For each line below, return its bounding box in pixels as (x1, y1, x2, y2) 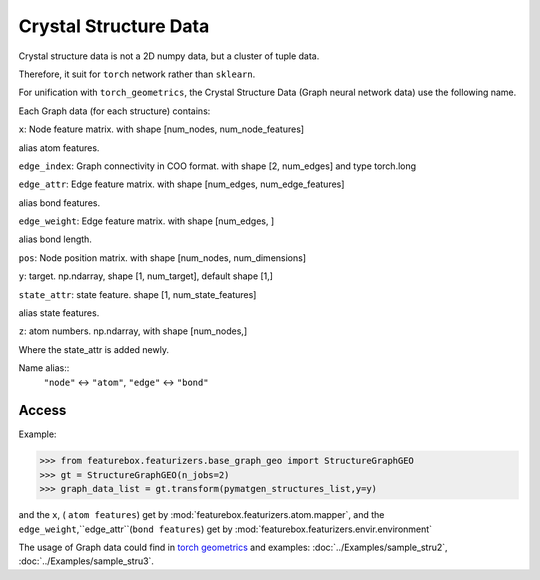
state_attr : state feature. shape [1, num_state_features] (18, 288, 257, 300)
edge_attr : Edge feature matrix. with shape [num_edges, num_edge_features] (18, 178, 345, 190)
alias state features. (18, 307, 100, 319)
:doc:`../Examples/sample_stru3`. (18, 555, 155, 567)
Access (18, 402, 67, 419)
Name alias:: (18, 362, 70, 374)
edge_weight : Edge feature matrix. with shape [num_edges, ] (18, 215, 275, 227)
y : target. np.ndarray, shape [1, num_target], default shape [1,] (18, 270, 274, 282)
